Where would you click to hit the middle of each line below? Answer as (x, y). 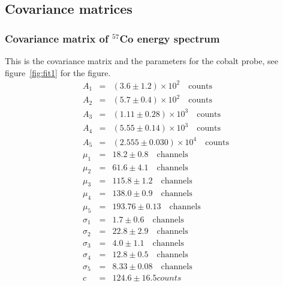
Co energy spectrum (170, 38)
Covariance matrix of (57, 38)
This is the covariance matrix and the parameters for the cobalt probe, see (141, 61)
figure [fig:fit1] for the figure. (58, 72)
